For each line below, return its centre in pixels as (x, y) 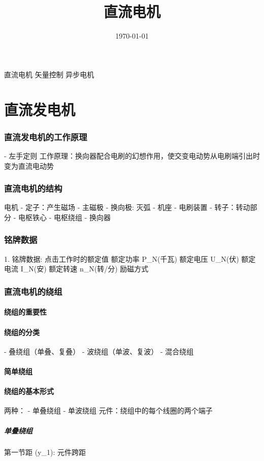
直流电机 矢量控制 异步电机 (49, 74)
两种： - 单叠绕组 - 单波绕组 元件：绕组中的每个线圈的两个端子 (108, 410)
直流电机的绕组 (33, 291)
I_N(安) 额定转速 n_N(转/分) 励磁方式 (85, 269)
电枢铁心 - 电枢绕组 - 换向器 (64, 217)
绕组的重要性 (25, 312)
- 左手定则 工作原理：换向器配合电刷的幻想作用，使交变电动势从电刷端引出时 (132, 155)
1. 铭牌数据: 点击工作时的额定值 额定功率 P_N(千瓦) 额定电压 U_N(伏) (122, 258)
